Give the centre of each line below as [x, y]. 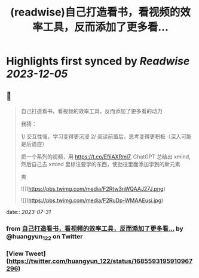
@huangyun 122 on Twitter [45, 237]
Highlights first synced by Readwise [98, 61]
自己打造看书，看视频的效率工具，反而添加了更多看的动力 [91, 111]
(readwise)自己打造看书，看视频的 [95, 12]
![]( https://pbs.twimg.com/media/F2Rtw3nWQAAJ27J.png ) [93, 189]
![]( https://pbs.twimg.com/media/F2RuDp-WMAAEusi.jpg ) [92, 200]
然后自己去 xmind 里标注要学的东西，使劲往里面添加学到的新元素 [100, 164]
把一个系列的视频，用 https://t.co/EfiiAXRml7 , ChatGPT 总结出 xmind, [106, 157]
